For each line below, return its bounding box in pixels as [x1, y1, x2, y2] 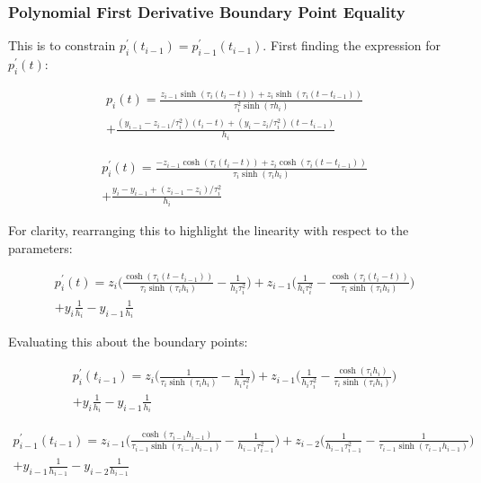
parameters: [8, 238, 73, 257]
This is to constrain [8, 36, 116, 55]
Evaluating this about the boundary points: [8, 332, 248, 351]
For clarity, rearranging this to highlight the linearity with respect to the [8, 221, 409, 239]
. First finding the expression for [263, 36, 441, 55]
